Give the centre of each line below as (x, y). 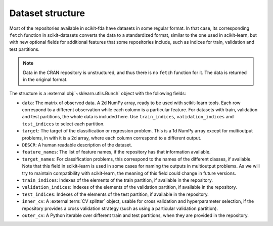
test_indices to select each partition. (63, 124)
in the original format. (45, 79)
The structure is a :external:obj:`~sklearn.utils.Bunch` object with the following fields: (98, 94)
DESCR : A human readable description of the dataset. (77, 145)
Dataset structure (47, 13)
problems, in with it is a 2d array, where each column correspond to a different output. (112, 138)
